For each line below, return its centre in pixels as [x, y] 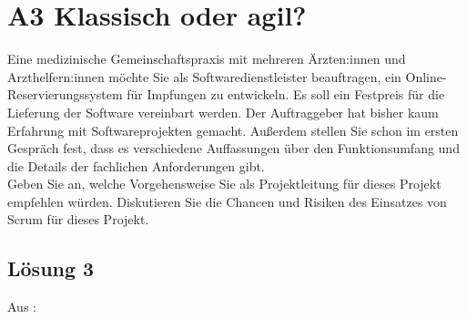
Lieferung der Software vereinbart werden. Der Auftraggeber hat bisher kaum [223, 112]
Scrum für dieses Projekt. [78, 219]
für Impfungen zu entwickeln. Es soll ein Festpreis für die [286, 94]
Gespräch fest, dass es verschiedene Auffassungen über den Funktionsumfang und [233, 148]
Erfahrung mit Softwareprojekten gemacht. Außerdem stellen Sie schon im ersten [233, 130]
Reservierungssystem [65, 94]
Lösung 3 [51, 268]
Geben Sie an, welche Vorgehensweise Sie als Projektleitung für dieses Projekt [224, 184]
